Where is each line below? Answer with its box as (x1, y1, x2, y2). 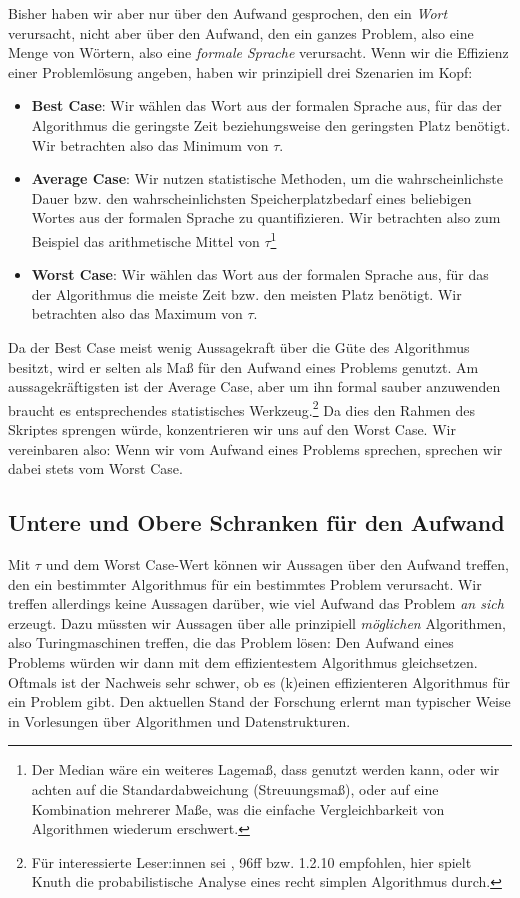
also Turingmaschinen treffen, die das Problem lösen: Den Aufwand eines (8, 632, 454, 653)
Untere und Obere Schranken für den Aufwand (8, 507, 505, 538)
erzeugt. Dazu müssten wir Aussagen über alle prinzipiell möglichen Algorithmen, (8, 612, 506, 633)
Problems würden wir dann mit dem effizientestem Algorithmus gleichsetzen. (8, 651, 478, 672)
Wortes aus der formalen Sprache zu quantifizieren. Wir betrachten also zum (31, 207, 501, 228)
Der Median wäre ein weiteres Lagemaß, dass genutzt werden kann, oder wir (31, 759, 500, 780)
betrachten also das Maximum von (31, 303, 243, 324)
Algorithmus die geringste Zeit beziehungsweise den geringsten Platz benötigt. (31, 114, 511, 135)
